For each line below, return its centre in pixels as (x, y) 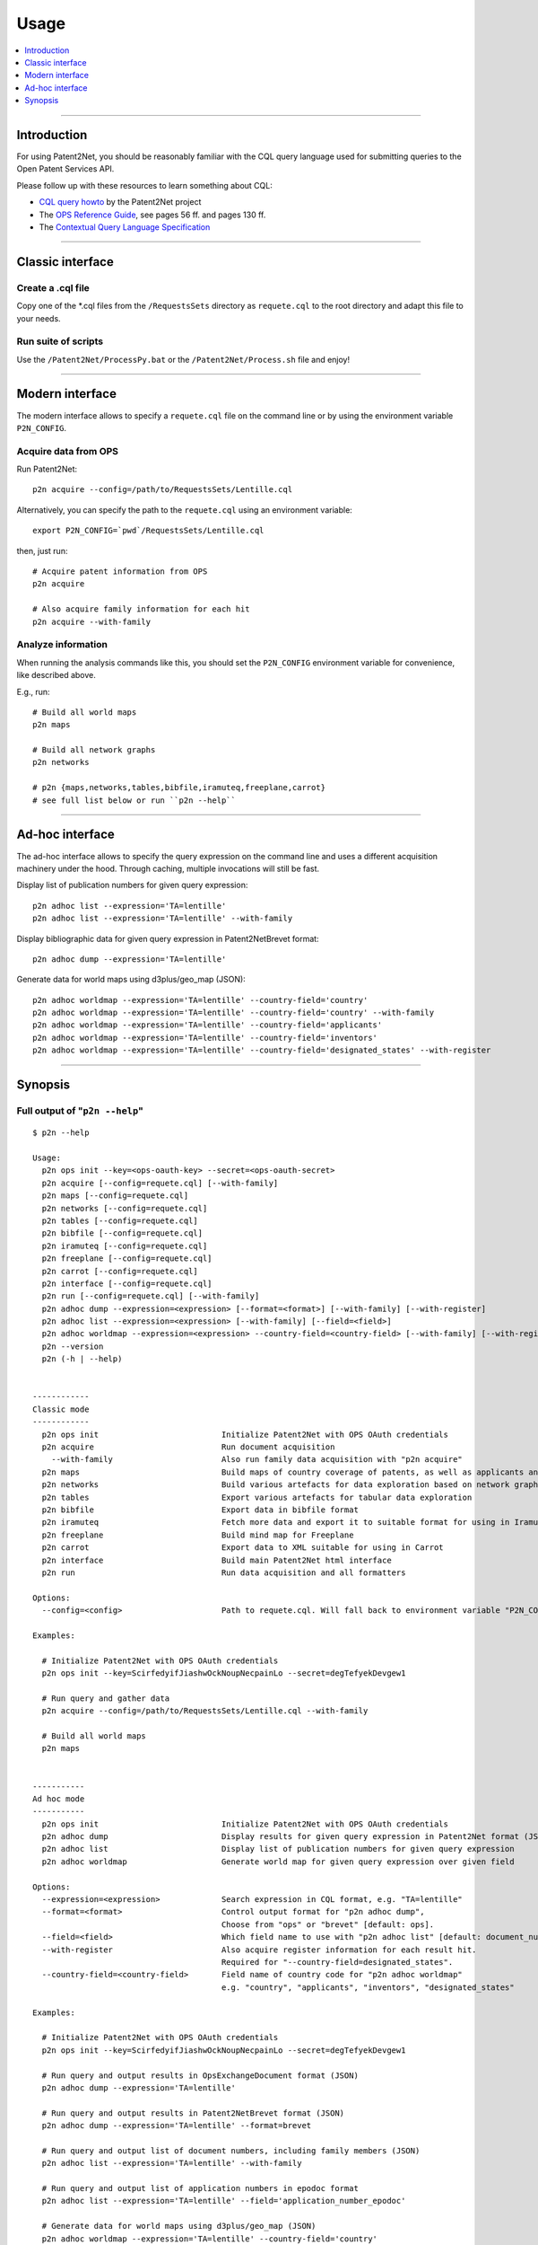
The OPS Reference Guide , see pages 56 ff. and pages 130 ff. (152, 215)
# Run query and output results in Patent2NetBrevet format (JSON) (193, 2113)
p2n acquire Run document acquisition (188, 1447)
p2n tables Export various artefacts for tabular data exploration (257, 1497)
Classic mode (61, 1409)
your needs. (39, 318)
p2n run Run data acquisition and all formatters (224, 1572)
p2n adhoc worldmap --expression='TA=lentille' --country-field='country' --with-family (234, 1013)
